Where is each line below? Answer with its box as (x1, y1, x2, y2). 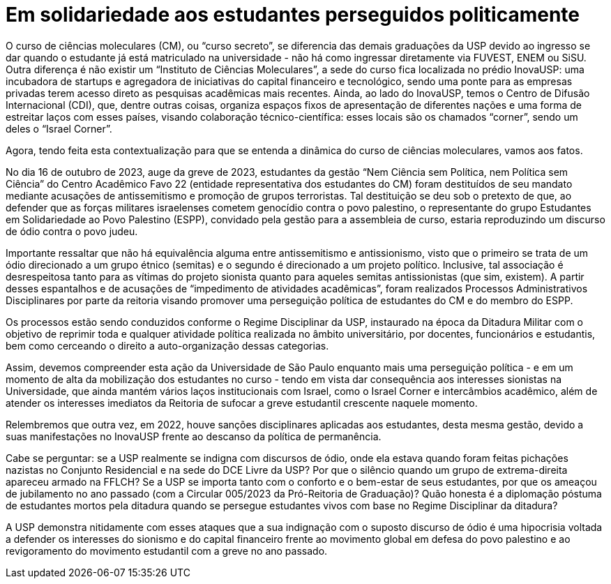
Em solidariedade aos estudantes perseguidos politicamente (6, 3, 580, 27)
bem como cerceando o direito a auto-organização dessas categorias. (6, 339, 329, 352)
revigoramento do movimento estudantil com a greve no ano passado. (6, 544, 328, 557)
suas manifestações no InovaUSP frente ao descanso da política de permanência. (6, 430, 382, 442)
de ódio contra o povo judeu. (6, 225, 138, 237)
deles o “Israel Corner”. (6, 122, 112, 135)
